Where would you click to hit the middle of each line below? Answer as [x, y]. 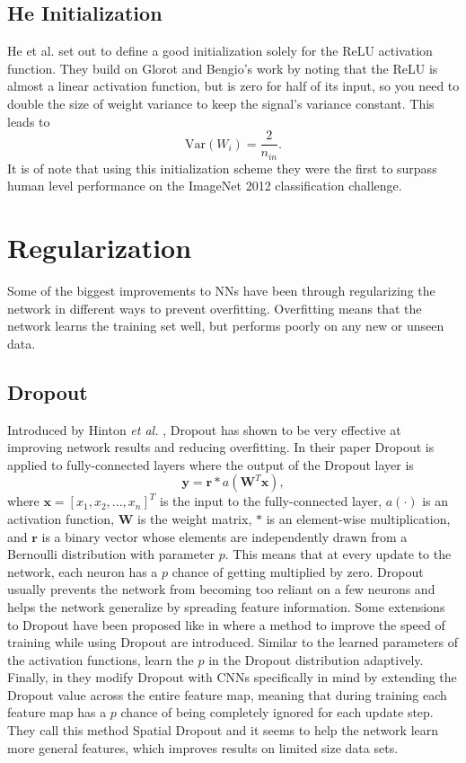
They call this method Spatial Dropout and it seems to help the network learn [223, 730]
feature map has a [57, 712]
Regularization [100, 248]
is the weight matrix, [195, 518]
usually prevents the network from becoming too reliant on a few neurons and [221, 589]
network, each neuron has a [83, 571]
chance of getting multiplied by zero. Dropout [298, 571]
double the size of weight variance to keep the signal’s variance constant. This [221, 103]
